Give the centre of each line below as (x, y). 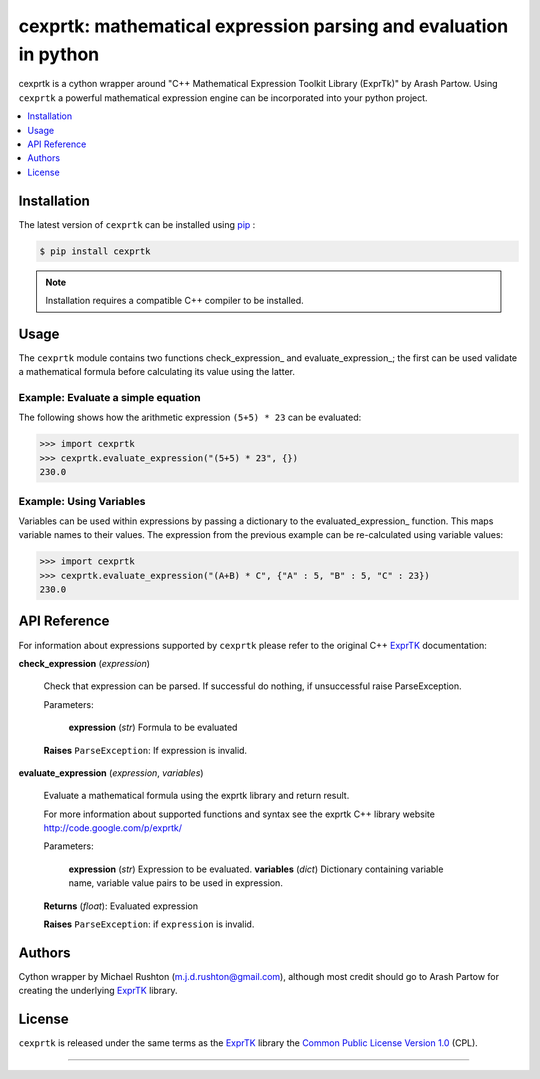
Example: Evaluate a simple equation (109, 398)
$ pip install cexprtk (95, 251)
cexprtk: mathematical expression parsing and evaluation (263, 26)
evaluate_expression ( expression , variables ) (111, 772)
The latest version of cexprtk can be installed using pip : (137, 224)
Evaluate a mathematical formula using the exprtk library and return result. (196, 796)
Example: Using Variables (82, 501)
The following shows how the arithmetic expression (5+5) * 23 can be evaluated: (190, 417)
